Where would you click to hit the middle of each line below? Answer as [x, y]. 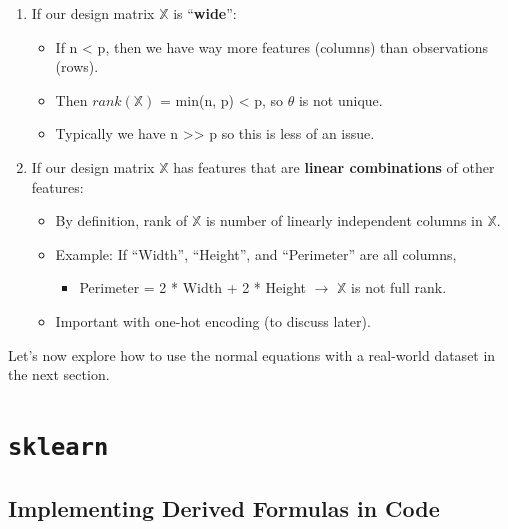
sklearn [58, 446]
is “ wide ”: [205, 13]
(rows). [77, 66]
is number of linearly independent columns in [344, 220]
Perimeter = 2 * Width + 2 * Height [192, 287]
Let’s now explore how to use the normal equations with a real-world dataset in [252, 354]
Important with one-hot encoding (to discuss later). [213, 320]
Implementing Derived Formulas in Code [224, 507]
